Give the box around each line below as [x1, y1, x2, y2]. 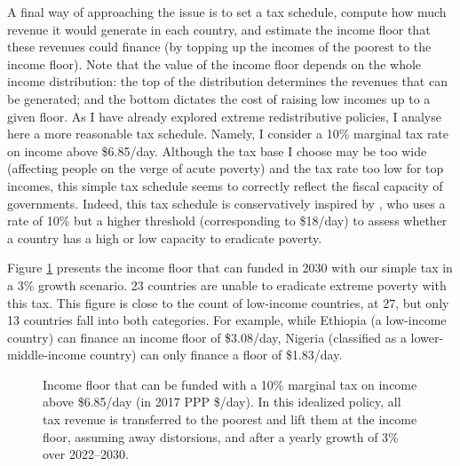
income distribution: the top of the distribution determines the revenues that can [7, 72, 448, 91]
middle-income [7, 345, 86, 364]
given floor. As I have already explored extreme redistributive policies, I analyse [7, 107, 441, 125]
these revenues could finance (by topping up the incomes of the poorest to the [7, 37, 432, 56]
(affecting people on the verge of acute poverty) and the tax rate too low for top [7, 159, 444, 178]
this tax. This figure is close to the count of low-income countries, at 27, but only [7, 293, 449, 312]
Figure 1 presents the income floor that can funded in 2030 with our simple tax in [7, 258, 453, 277]
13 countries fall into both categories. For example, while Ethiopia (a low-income [7, 311, 447, 329]
